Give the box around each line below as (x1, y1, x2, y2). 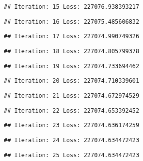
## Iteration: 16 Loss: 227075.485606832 (4, 18, 140, 25)
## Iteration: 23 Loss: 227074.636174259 (4, 122, 140, 129)
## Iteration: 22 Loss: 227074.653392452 (4, 107, 140, 114)
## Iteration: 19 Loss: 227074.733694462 (4, 62, 140, 70)
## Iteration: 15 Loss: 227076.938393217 (4, 3, 140, 10)
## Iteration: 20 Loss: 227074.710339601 (4, 77, 140, 85)
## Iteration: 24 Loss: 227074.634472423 (4, 136, 140, 144)
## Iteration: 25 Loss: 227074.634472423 (4, 151, 140, 159)
